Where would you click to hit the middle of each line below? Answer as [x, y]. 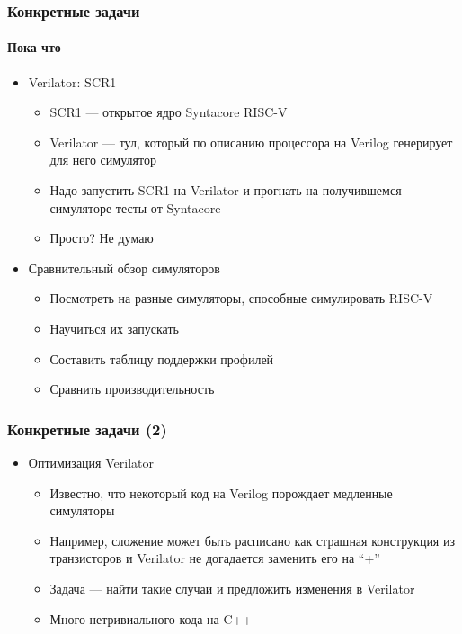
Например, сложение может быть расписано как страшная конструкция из [252, 540]
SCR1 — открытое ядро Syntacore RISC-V [169, 112]
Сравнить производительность [132, 389]
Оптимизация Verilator [91, 462]
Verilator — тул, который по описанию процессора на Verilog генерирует [251, 142]
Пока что [34, 47]
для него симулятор [103, 160]
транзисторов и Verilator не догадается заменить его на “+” [215, 558]
